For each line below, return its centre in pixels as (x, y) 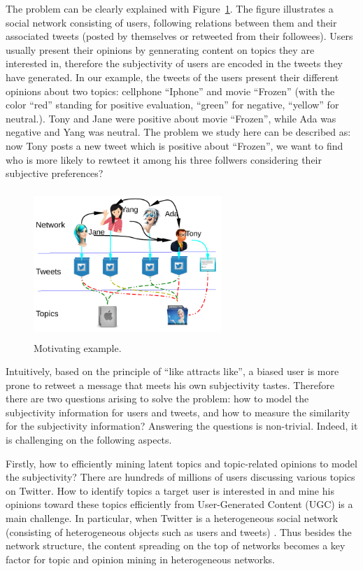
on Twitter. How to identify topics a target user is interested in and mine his (170, 490)
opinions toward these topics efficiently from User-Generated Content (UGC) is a (179, 504)
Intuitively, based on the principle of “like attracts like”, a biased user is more (172, 371)
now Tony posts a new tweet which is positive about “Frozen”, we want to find (175, 145)
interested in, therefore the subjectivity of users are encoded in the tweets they (174, 63)
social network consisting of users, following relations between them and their (171, 22)
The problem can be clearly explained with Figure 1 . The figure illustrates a (170, 8)
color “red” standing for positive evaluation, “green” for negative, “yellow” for (172, 105)
